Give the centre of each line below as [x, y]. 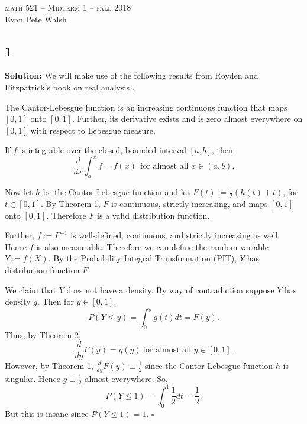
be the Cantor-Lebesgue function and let [117, 192]
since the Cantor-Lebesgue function [209, 365]
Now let [19, 192]
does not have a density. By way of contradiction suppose [170, 289]
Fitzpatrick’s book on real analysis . [70, 87]
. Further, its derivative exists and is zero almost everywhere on [187, 119]
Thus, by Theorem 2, [43, 335]
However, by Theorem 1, [49, 365]
